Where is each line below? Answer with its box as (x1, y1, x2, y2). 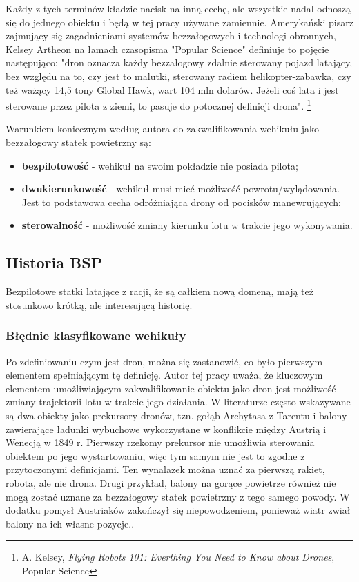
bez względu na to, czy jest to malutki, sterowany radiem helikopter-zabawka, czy (6, 68, 351, 83)
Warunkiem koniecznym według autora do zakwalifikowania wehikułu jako (6, 121, 320, 136)
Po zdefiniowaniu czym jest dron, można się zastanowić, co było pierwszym (6, 354, 323, 368)
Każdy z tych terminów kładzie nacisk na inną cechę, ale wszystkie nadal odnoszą (6, 1, 351, 15)
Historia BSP (6, 252, 103, 273)
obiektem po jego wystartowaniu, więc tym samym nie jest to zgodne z (6, 448, 305, 463)
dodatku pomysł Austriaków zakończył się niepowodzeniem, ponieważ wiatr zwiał (6, 503, 351, 517)
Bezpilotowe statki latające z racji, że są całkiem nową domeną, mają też (6, 284, 313, 299)
